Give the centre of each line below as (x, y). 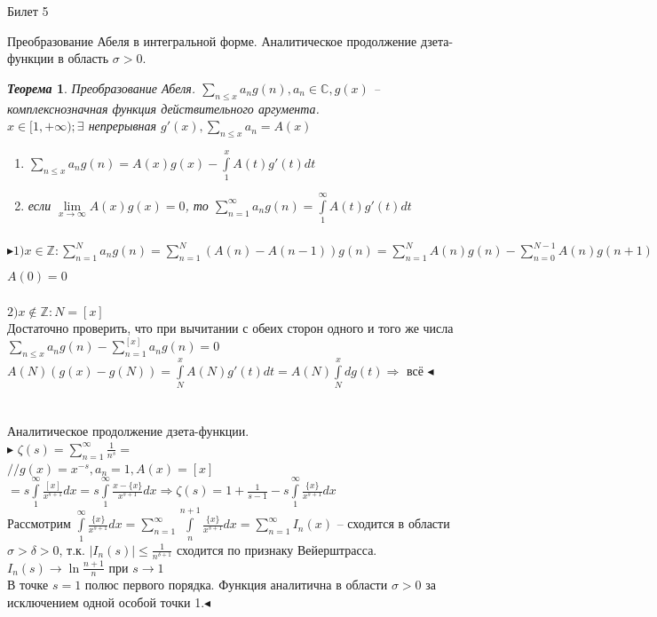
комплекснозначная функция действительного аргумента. (163, 108)
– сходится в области (393, 523)
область (88, 58)
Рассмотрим (39, 523)
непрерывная (123, 126)
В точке (28, 585)
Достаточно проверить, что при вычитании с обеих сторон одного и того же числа (230, 328)
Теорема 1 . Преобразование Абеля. (102, 87)
